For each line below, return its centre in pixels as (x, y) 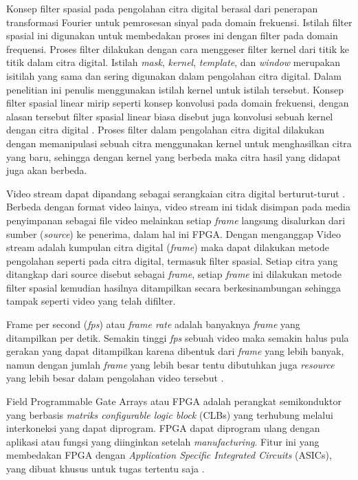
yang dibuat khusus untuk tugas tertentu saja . (105, 468)
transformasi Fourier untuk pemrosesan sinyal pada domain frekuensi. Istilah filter (179, 22)
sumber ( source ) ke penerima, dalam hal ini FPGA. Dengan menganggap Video (174, 233)
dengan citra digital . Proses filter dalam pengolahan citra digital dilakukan (165, 130)
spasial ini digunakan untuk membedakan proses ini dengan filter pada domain (172, 35)
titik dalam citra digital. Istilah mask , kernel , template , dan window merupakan (173, 62)
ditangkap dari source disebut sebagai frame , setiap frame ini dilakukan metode (174, 274)
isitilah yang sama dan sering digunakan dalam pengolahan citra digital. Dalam (174, 75)
